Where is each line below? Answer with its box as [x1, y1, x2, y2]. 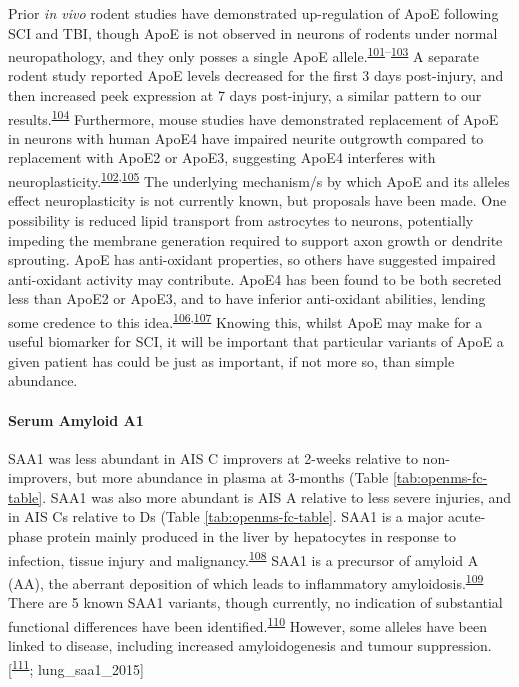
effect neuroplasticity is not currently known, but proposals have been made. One [8, 190, 507, 211]
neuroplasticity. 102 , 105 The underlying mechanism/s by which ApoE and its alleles [8, 168, 510, 191]
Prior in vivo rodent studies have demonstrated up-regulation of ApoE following [8, 3, 499, 23]
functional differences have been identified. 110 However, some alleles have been [8, 612, 487, 636]
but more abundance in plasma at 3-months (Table [76, 467, 389, 488]
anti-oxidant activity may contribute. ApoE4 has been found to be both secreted [8, 268, 502, 289]
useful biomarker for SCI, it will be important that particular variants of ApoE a [8, 331, 504, 352]
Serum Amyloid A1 [8, 409, 144, 430]
